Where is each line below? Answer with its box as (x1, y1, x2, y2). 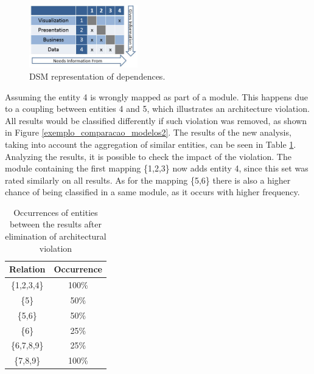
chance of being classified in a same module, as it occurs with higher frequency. (5, 185, 300, 198)
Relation (9, 263, 46, 275)
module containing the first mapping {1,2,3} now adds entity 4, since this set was (5, 162, 309, 175)
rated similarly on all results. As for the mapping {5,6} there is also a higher (5, 173, 291, 186)
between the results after (9, 218, 102, 230)
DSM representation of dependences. (29, 69, 166, 82)
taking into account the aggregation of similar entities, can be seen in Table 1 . (5, 137, 296, 150)
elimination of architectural (5, 230, 106, 243)
